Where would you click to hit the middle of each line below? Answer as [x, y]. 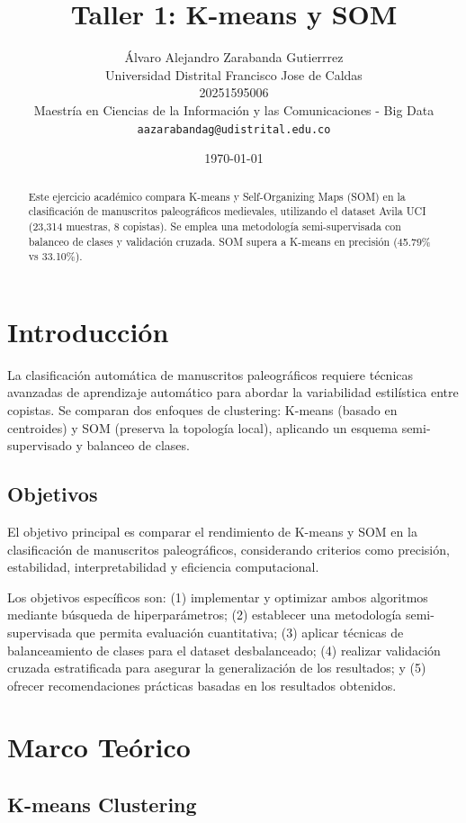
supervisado [40, 445]
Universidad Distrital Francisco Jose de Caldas [234, 74]
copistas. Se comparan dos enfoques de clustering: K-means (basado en [202, 409]
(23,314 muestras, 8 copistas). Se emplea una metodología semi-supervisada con [215, 226]
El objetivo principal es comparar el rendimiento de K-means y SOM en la [212, 531]
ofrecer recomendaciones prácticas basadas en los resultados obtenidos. [202, 685]
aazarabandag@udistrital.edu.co [234, 129]
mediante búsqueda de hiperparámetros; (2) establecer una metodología [205, 615]
